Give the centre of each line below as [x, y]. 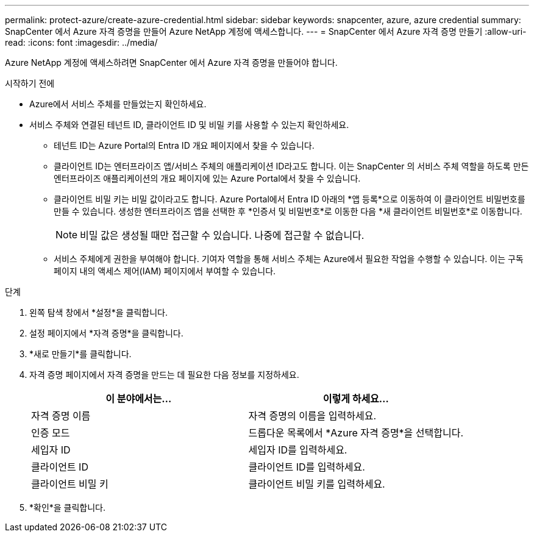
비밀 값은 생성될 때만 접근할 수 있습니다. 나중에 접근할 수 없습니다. [222, 235]
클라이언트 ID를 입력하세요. [307, 467]
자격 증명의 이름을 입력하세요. [312, 416]
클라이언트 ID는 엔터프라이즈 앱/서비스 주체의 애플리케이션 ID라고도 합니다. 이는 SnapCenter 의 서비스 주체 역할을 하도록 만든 [291, 166]
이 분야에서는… [139, 399]
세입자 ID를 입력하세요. [298, 450]
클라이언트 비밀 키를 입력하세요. [317, 484]
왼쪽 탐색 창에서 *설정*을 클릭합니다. [99, 312]
